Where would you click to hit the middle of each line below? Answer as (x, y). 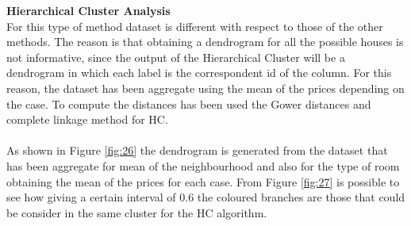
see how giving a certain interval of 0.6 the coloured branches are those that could (206, 197)
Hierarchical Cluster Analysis (88, 10)
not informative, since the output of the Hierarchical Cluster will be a (176, 57)
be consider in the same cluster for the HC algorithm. (137, 212)
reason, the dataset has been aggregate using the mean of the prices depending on (205, 88)
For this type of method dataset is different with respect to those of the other (195, 26)
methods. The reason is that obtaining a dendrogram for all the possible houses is (205, 42)
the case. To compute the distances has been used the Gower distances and (189, 103)
